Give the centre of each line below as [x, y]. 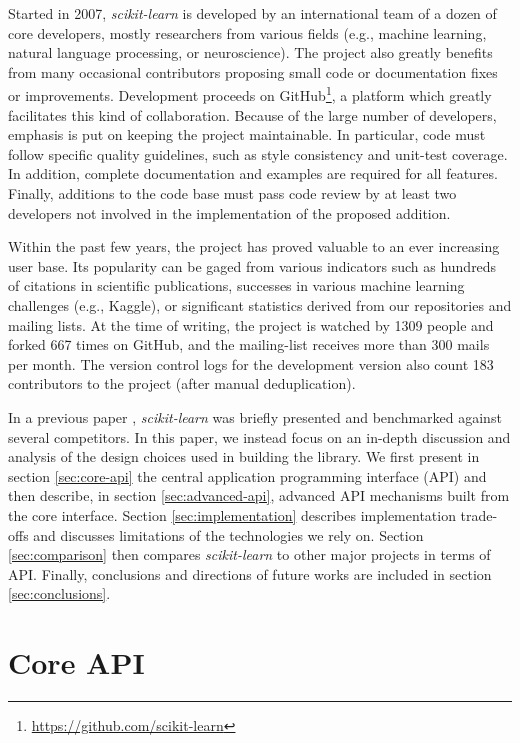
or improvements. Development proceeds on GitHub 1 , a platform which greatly [250, 94]
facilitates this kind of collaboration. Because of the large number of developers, [252, 114]
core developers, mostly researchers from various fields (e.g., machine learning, [247, 32]
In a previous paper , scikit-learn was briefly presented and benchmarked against [255, 416]
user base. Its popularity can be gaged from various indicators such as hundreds [252, 265]
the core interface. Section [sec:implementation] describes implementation [232, 514]
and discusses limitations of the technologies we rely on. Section [228, 534]
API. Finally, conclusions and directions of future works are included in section [250, 573]
